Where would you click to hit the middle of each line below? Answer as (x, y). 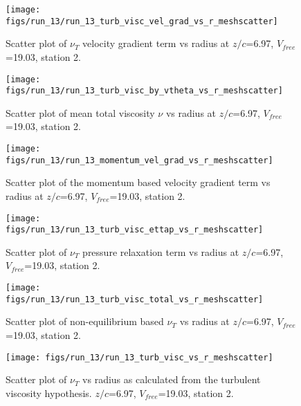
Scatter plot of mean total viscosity (80, 112)
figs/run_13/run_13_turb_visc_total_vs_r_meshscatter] (135, 299)
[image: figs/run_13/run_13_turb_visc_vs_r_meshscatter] (139, 357)
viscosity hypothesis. (49, 393)
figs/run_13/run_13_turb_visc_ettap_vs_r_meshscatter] (135, 230)
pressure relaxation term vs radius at (161, 251)
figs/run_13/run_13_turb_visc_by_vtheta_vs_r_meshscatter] (144, 91)
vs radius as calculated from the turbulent (172, 379)
